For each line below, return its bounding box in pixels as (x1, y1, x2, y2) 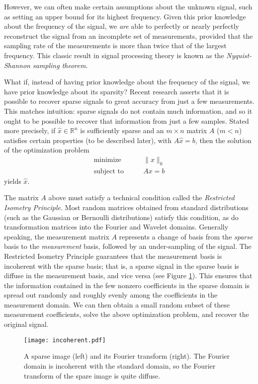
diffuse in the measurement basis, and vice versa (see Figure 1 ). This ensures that (4, 270, 253, 281)
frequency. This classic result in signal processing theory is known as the (4, 50, 224, 60)
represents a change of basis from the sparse (119, 231, 253, 241)
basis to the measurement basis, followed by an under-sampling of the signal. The (4, 241, 252, 251)
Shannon (4, 60, 30, 70)
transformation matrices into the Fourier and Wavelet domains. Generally (4, 222, 229, 232)
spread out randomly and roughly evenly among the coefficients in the (4, 290, 218, 300)
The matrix (4, 192, 39, 203)
